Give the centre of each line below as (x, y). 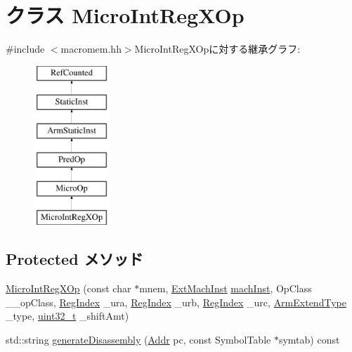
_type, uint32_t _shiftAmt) (67, 316)
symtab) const (309, 340)
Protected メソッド (74, 259)
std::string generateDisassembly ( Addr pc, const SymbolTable (138, 340)
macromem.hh (91, 49)
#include (25, 49)
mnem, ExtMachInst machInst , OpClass (226, 288)
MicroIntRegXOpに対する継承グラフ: (217, 49)
